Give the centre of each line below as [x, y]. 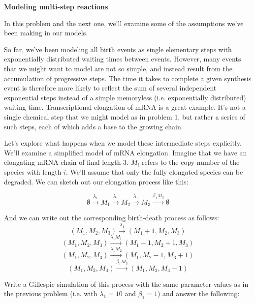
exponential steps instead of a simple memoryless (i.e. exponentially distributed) [125, 97]
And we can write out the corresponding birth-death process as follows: [112, 218]
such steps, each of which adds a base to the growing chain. [94, 126]
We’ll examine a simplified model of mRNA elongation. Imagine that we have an [126, 152]
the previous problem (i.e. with [51, 293]
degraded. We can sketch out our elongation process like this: [96, 181]
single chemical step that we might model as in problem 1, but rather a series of [125, 116]
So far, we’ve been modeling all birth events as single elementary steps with [118, 49]
